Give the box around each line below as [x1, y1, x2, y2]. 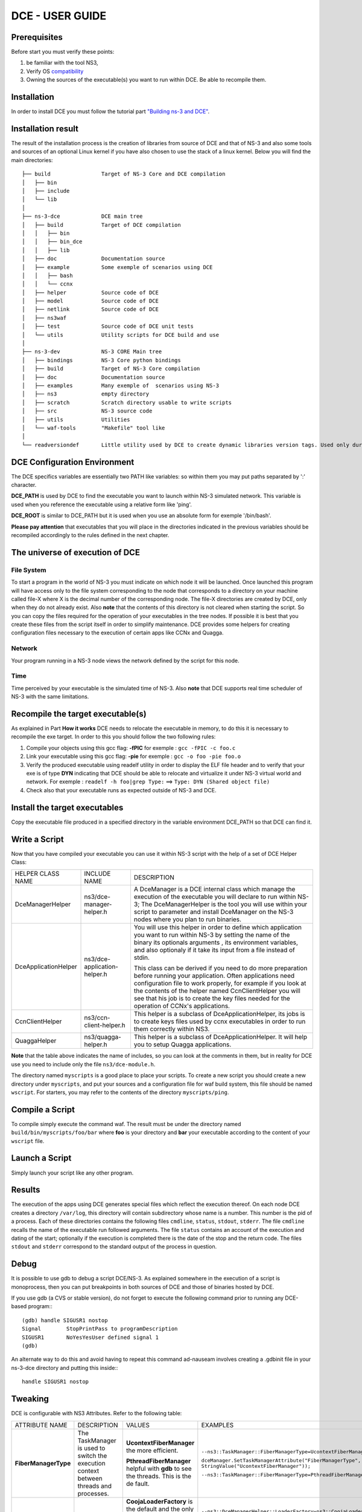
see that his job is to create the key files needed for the [133, 994, 291, 1003]
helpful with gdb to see [125, 1464, 192, 1473]
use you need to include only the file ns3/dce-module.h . [11, 1060, 156, 1067]
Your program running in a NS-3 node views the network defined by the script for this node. [11, 657, 240, 664]
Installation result [11, 123, 78, 134]
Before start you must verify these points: [11, 48, 115, 56]
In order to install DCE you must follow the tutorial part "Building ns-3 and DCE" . [11, 108, 210, 115]
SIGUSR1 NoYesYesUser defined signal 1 [22, 1334, 159, 1341]
